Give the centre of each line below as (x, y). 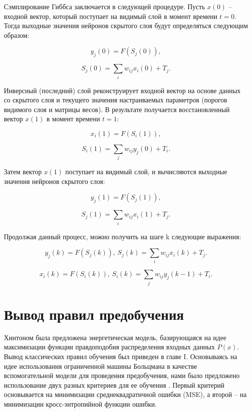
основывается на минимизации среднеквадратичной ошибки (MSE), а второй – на (125, 394)
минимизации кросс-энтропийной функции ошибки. (80, 404)
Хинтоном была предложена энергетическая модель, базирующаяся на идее (115, 337)
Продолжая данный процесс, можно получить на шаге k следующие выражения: (123, 236)
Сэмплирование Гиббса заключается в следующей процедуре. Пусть (104, 6)
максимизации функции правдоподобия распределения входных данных (110, 347)
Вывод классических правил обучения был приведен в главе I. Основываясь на (121, 356)
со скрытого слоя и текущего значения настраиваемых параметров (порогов (116, 100)
